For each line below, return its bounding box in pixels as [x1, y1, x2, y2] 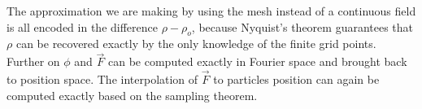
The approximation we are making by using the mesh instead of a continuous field [7, 2, 416, 19]
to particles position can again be [213, 71, 380, 88]
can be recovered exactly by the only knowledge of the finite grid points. [15, 35, 376, 52]
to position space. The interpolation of [7, 71, 198, 88]
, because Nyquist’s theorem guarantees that [191, 18, 414, 35]
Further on [7, 53, 60, 70]
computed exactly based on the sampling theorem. [7, 86, 258, 103]
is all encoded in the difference [7, 18, 158, 35]
